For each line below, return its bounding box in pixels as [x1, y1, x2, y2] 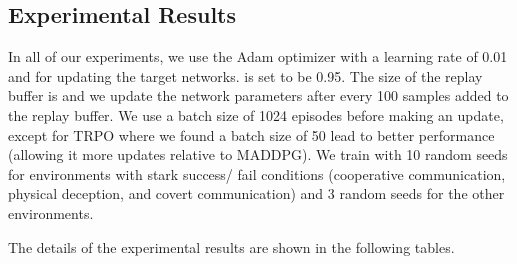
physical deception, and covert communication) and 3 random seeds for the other [8, 183, 505, 204]
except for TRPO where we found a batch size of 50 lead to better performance [8, 124, 495, 145]
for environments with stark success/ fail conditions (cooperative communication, [8, 163, 506, 184]
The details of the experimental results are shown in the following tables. [8, 236, 455, 257]
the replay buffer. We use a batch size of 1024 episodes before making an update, [8, 104, 504, 125]
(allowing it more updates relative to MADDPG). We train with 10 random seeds [8, 144, 508, 165]
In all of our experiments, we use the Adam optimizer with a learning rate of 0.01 [8, 46, 508, 67]
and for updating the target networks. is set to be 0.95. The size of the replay [8, 65, 483, 86]
